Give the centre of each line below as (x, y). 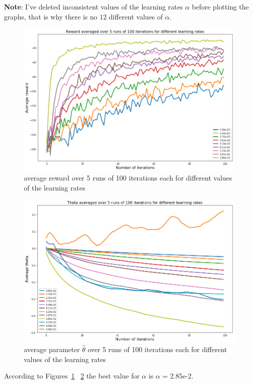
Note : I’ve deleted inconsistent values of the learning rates (93, 6)
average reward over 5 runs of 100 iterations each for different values (128, 178)
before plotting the (220, 6)
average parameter (52, 349)
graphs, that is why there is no (51, 16)
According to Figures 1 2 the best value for (72, 376)
